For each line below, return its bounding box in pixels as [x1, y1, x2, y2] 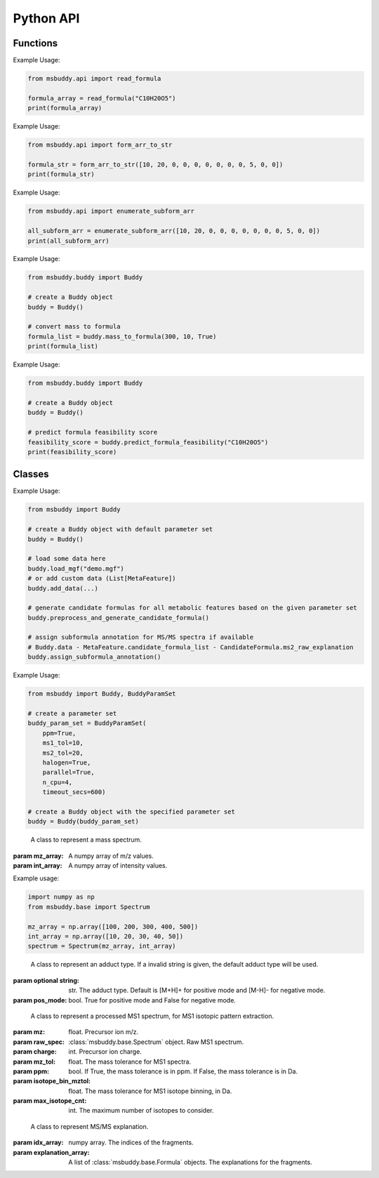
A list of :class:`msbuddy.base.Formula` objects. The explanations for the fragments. [68, 1158, 312, 1167]
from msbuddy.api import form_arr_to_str [27, 141, 173, 149]
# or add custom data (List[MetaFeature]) [27, 574, 176, 583]
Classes [13, 468, 49, 480]
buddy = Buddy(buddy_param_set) [27, 818, 140, 826]
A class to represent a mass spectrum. [30, 835, 142, 844]
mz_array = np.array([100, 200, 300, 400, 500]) [27, 922, 199, 930]
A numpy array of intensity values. [68, 861, 168, 870]
